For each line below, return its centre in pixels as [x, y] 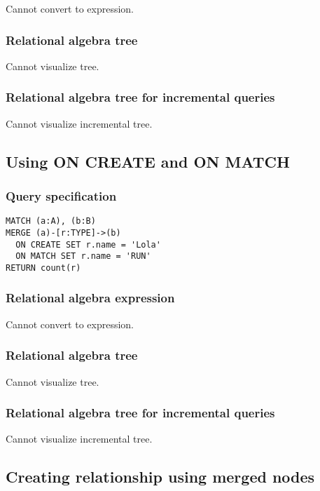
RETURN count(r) [43, 268]
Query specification [61, 195]
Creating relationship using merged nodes [160, 477]
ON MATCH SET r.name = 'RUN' [83, 256]
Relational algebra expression [90, 298]
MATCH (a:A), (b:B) [51, 221]
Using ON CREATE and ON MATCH [148, 161]
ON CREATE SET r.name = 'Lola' [88, 244]
